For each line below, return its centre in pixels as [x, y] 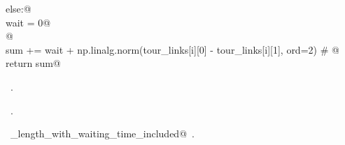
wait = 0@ [28, 22]
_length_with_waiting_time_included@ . [102, 133]
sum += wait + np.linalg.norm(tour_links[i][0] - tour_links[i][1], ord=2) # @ [172, 49]
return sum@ [33, 63]
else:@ [19, 8]
